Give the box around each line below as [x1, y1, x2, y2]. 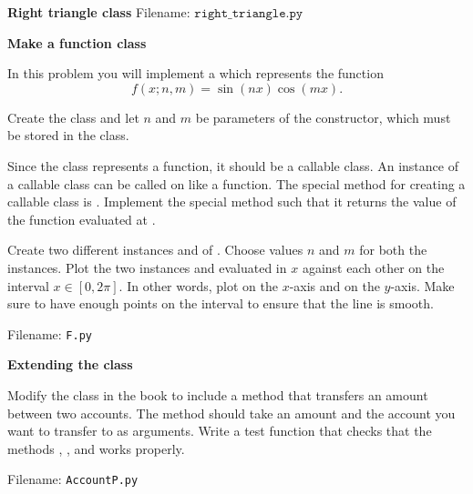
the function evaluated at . [7, 209, 156, 228]
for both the [359, 240, 427, 259]
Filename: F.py [7, 324, 92, 343]
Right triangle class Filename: [7, 3, 190, 21]
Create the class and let [7, 107, 139, 126]
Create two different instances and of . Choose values [7, 240, 303, 259]
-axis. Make [390, 276, 455, 295]
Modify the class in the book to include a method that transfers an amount [7, 385, 428, 404]
